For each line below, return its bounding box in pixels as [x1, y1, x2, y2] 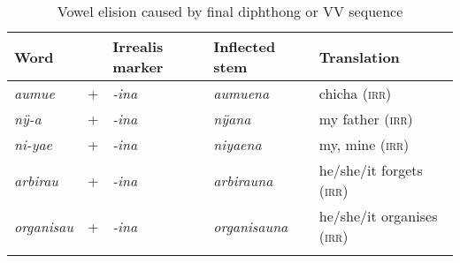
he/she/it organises [318, 206, 438, 226]
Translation [318, 46, 400, 67]
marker [112, 56, 164, 77]
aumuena [213, 83, 270, 103]
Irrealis [112, 36, 164, 56]
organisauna [213, 215, 288, 237]
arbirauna [213, 169, 273, 191]
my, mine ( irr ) [318, 134, 410, 154]
